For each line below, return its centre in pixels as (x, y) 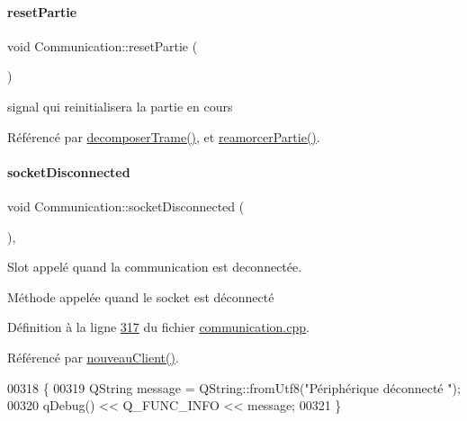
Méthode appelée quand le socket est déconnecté (141, 296)
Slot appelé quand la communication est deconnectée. (155, 267)
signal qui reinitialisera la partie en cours (120, 106)
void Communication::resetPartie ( (103, 45)
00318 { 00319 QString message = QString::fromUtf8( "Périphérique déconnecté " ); (234, 387)
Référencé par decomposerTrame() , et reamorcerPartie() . (164, 136)
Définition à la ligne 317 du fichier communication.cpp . (158, 327)
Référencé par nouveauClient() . (93, 357)
